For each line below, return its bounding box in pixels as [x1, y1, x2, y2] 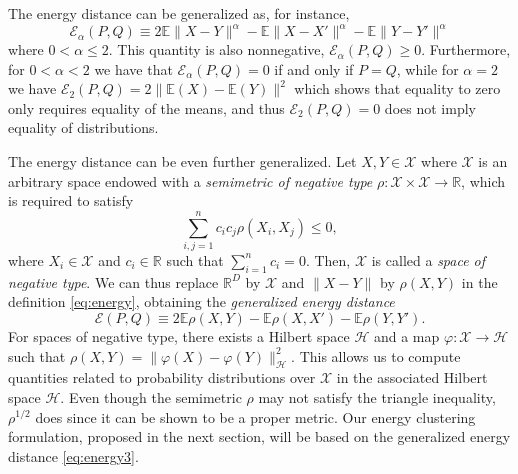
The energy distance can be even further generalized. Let [8, 151, 357, 172]
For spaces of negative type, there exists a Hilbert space [8, 325, 350, 346]
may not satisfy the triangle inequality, [258, 386, 496, 407]
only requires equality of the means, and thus [8, 97, 285, 118]
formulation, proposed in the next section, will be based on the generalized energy [8, 426, 511, 447]
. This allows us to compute [291, 345, 461, 366]
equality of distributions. [8, 117, 159, 138]
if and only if [274, 58, 354, 79]
